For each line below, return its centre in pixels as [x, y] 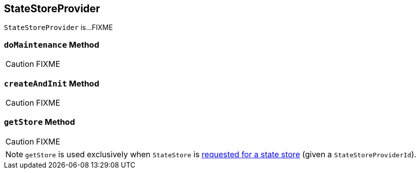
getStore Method [40, 122]
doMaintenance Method [52, 44]
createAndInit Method [52, 83]
